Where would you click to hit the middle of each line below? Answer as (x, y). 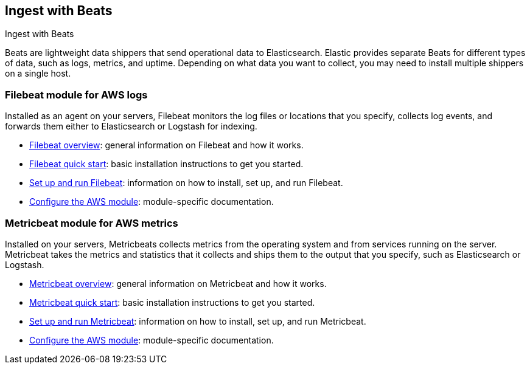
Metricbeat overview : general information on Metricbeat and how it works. (178, 283)
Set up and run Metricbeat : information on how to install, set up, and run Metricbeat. (198, 321)
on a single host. (38, 74)
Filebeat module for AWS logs (76, 95)
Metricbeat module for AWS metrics (92, 223)
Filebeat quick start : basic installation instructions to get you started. (166, 164)
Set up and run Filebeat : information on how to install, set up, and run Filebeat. (186, 183)
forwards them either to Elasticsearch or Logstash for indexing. (131, 126)
